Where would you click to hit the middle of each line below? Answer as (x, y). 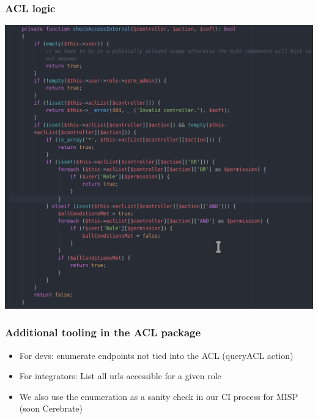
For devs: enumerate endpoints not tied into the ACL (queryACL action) (156, 355)
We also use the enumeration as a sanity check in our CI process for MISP (159, 396)
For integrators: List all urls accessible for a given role (120, 376)
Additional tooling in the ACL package (103, 332)
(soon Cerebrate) (51, 408)
